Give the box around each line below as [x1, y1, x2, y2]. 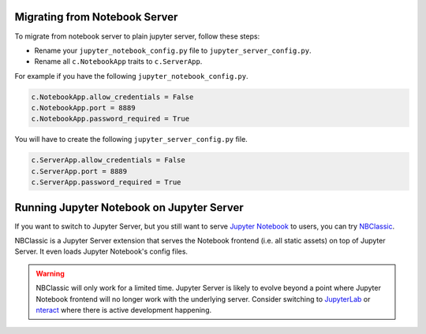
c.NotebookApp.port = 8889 [31, 103, 136, 113]
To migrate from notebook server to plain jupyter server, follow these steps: [14, 32, 260, 41]
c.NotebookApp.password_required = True [31, 114, 189, 124]
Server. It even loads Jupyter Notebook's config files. [14, 247, 189, 256]
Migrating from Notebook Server [14, 10, 178, 24]
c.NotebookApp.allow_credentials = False [31, 92, 194, 102]
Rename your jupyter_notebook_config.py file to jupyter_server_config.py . [34, 46, 312, 55]
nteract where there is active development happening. [35, 306, 212, 315]
